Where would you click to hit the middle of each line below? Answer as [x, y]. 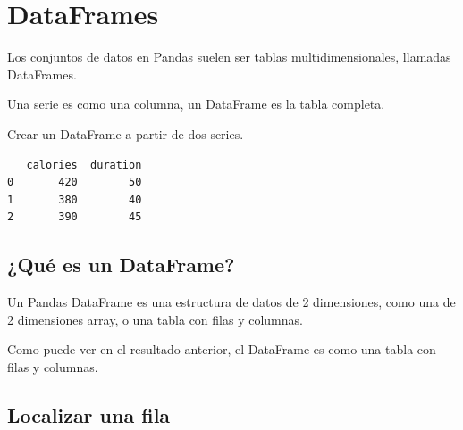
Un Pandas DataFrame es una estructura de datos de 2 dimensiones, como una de [231, 302]
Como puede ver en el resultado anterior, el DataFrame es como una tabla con [222, 349]
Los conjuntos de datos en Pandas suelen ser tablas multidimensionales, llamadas [229, 57]
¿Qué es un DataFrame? [121, 265]
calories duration [84, 165]
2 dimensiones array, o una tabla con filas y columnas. [155, 319]
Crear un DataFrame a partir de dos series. [126, 133]
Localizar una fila [89, 414]
